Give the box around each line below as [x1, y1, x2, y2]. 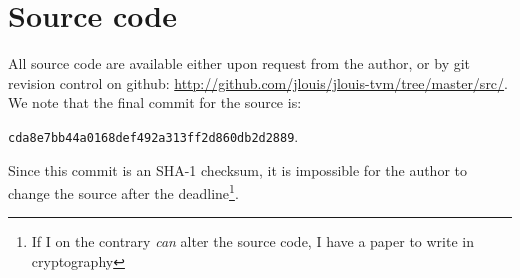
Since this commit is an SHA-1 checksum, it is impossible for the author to [8, 159, 468, 180]
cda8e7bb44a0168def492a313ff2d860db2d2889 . [8, 125, 299, 146]
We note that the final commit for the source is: [8, 92, 302, 113]
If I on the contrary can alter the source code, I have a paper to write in [31, 231, 474, 252]
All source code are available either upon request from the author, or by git [8, 53, 471, 74]
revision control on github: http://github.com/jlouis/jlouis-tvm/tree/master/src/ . [8, 72, 508, 93]
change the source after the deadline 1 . [8, 180, 239, 203]
